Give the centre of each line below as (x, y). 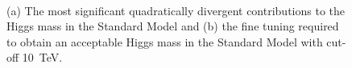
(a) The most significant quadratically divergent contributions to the (176, 10)
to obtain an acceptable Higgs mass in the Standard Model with (165, 41)
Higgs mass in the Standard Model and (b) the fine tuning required (173, 26)
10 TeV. (42, 57)
